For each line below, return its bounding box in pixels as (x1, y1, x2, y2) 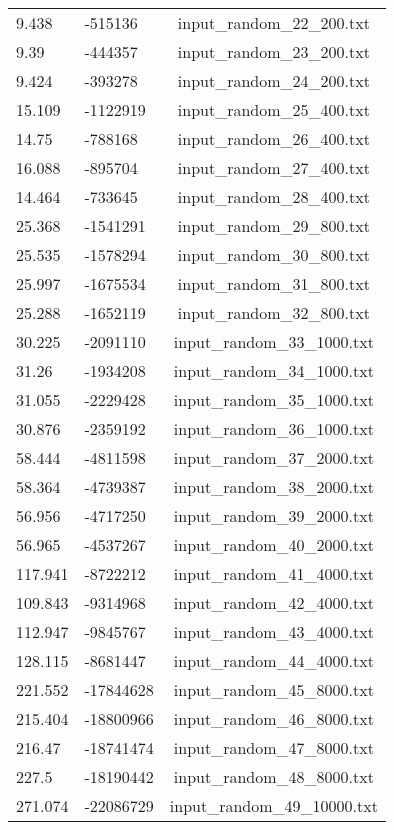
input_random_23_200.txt (177, 40, 370, 63)
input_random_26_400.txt (177, 127, 370, 150)
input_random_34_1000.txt (173, 359, 374, 382)
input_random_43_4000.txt (173, 620, 374, 643)
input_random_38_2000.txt (173, 475, 374, 498)
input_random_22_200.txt (177, 11, 370, 34)
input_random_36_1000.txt (173, 417, 374, 440)
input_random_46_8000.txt (173, 707, 374, 730)
